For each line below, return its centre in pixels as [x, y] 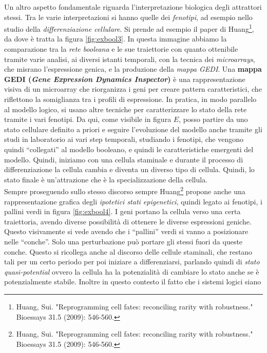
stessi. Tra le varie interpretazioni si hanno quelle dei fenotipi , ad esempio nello [128, 17]
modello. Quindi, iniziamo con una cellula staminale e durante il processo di [124, 159]
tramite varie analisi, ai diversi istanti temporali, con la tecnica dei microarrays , [130, 59]
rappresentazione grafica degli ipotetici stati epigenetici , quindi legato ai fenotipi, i [133, 201]
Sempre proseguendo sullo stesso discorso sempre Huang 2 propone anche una [125, 190]
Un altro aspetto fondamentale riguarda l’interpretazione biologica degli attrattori [133, 7]
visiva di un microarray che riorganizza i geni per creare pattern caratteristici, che [133, 89]
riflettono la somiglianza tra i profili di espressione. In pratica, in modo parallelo [130, 99]
